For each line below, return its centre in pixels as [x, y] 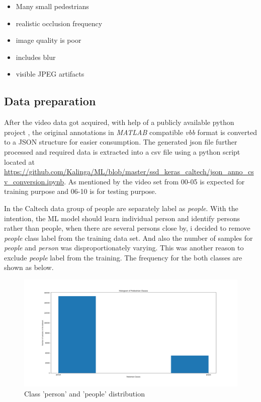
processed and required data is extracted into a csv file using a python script [122, 151]
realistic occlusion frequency [59, 23]
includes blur [36, 57]
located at [20, 161]
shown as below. [29, 267]
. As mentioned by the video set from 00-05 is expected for [154, 181]
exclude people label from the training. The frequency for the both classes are [123, 257]
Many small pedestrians [52, 6]
